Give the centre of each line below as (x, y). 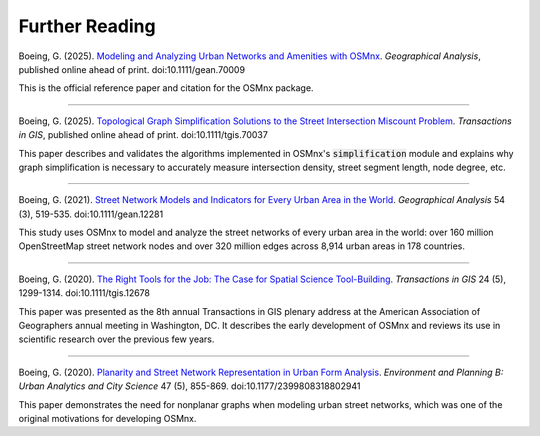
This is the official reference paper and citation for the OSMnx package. (166, 88)
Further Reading (87, 26)
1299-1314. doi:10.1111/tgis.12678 (84, 293)
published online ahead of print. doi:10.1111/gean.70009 (131, 69)
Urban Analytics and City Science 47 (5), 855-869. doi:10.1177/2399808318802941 (189, 386)
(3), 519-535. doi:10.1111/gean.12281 (91, 214)
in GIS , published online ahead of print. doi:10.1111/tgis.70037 (143, 135)
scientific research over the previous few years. (116, 339)
